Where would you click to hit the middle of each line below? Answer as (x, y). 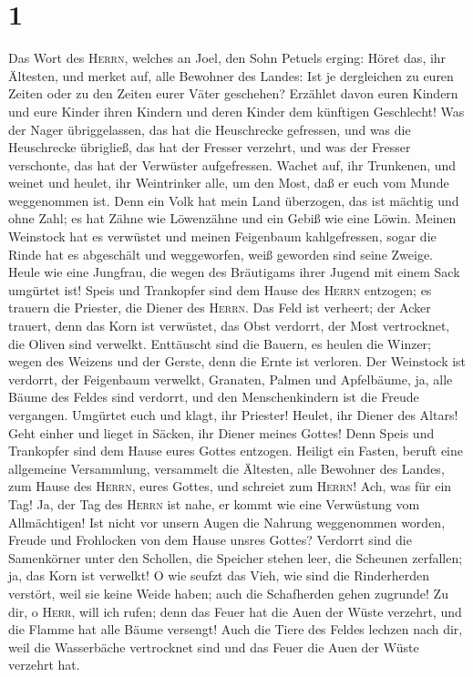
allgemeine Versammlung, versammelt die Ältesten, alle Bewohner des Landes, (226, 468)
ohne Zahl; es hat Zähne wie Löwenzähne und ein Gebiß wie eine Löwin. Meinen (232, 218)
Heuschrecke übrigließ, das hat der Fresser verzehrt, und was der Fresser (210, 147)
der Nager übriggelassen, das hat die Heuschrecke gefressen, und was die (210, 129)
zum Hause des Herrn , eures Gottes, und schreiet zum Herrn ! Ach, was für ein (230, 486)
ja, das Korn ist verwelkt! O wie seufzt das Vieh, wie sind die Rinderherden (219, 575)
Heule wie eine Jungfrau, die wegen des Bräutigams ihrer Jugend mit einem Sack (234, 272)
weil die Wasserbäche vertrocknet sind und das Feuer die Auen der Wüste (214, 646)
